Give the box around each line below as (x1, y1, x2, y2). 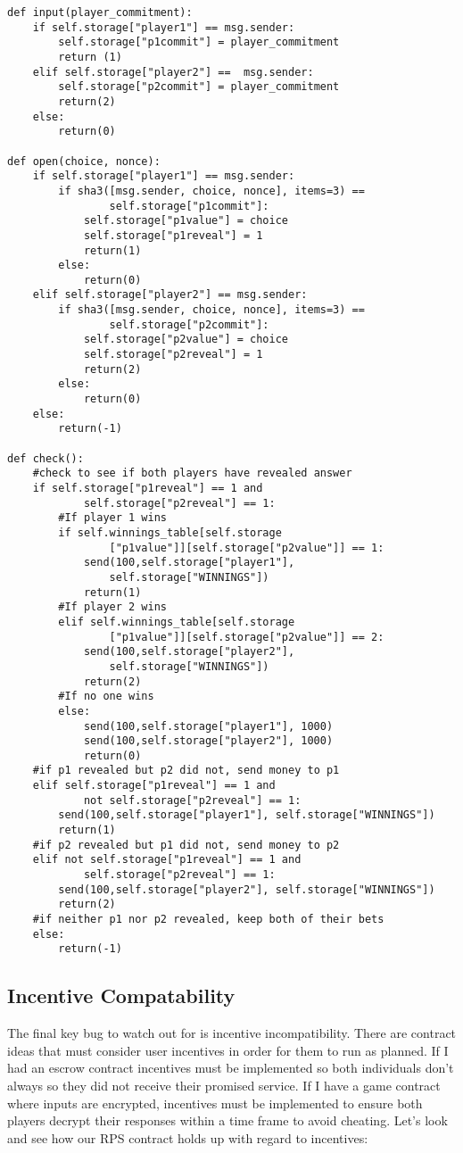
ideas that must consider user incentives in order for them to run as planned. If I (7, 1041, 449, 1059)
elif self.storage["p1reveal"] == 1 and (32, 779, 276, 792)
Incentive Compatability (7, 982, 236, 1009)
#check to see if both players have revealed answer (32, 467, 352, 480)
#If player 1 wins (58, 511, 167, 525)
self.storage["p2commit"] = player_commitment (58, 80, 340, 94)
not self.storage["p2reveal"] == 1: (83, 793, 302, 807)
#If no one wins (58, 690, 154, 703)
